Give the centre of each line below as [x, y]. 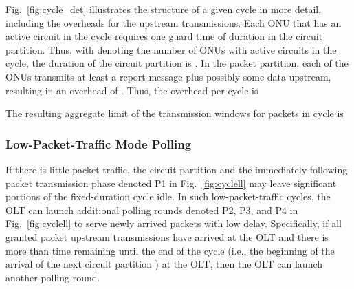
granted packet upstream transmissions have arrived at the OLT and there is [167, 236]
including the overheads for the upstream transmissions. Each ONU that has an [174, 22]
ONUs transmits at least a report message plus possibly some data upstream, [168, 76]
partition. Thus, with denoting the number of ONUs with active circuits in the [171, 49]
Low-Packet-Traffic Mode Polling [99, 143]
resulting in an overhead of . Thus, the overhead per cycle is [132, 90]
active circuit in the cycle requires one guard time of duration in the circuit [164, 36]
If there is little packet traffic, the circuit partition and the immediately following [177, 169]
